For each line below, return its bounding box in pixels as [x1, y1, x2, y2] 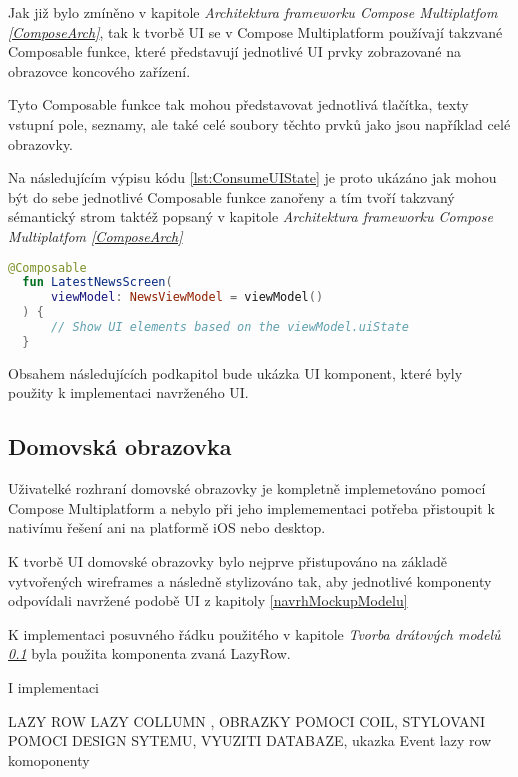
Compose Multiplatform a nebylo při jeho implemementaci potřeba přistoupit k [8, 497, 495, 518]
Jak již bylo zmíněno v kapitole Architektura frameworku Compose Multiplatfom [8, 2, 498, 22]
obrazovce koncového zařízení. [8, 60, 191, 81]
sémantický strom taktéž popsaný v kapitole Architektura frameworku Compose [8, 206, 493, 227]
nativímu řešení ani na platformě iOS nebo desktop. [8, 517, 326, 538]
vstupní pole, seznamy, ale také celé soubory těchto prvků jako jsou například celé [8, 113, 511, 134]
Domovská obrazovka [8, 431, 232, 462]
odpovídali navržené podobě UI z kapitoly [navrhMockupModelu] [8, 590, 408, 611]
